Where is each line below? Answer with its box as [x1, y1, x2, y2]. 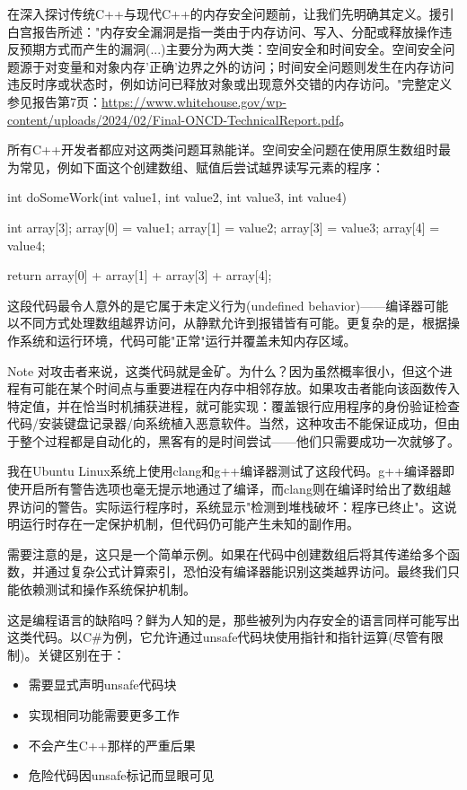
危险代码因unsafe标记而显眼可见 [28, 766, 215, 785]
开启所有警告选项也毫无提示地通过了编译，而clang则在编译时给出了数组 [19, 479, 438, 498]
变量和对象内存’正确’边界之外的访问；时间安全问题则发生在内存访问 [57, 57, 454, 75]
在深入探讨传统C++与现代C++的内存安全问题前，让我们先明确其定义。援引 [7, 4, 454, 22]
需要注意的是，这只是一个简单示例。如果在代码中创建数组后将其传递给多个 [7, 544, 447, 563]
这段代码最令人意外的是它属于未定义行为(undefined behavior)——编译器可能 [7, 295, 449, 314]
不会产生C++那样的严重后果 [28, 735, 196, 754]
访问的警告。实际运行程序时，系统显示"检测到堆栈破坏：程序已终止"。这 [19, 496, 445, 515]
